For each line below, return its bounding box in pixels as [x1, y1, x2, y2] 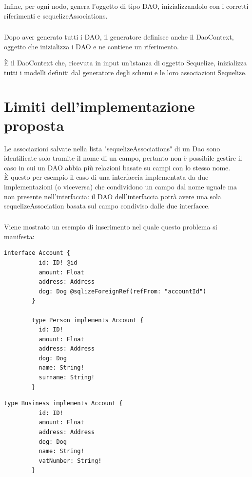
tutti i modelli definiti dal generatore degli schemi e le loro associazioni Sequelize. [4, 67, 247, 77]
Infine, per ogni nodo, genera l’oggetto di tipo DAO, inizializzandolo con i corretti [4, 1, 249, 11]
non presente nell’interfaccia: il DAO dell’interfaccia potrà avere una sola [4, 191, 221, 201]
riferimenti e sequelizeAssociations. [4, 10, 108, 21]
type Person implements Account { [32, 316, 144, 324]
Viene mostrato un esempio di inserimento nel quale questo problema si [4, 222, 217, 232]
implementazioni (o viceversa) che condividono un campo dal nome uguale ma [4, 182, 237, 191]
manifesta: [4, 231, 35, 241]
